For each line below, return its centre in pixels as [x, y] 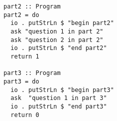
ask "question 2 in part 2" [57, 40]
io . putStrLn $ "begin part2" [62, 23]
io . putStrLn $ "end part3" [59, 106]
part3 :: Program [32, 73]
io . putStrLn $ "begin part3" [62, 90]
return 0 [25, 115]
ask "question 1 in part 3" [59, 98]
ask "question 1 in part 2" [57, 31]
